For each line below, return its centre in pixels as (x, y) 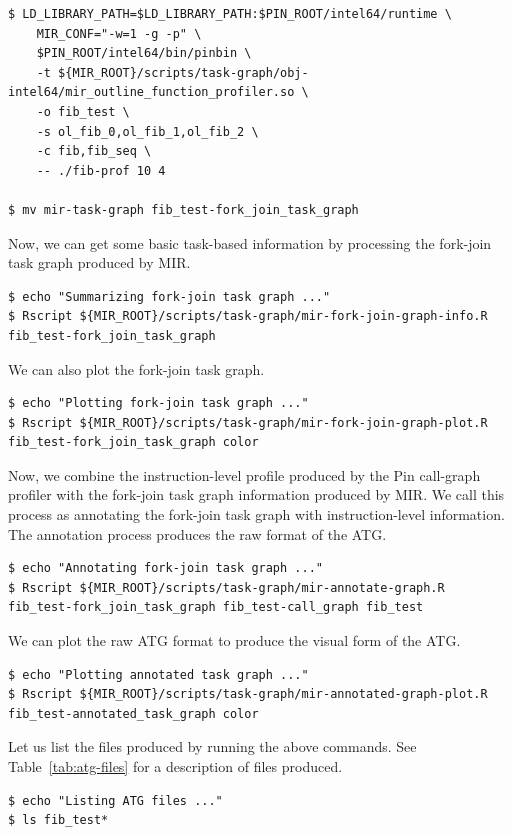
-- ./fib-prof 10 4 (101, 170)
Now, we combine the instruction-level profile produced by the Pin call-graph (244, 474)
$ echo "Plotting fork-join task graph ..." (158, 403)
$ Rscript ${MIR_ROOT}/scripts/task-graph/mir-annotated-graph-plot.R (248, 694)
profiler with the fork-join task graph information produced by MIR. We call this (256, 494)
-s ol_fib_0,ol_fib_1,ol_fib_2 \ (147, 131)
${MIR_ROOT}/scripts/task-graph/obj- (183, 72)
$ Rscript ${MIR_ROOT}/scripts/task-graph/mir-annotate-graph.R (226, 587)
